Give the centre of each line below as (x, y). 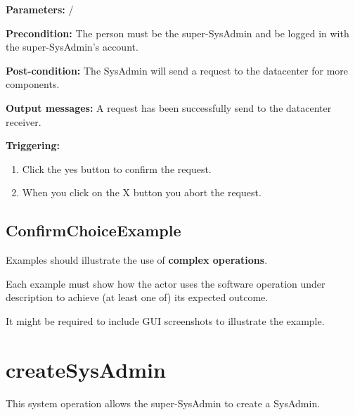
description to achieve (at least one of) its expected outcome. (137, 297)
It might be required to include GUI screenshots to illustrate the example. (165, 320)
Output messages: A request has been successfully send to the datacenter (169, 107)
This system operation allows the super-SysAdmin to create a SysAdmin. (163, 403)
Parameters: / (40, 9)
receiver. (24, 121)
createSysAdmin (86, 369)
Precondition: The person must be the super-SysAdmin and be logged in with (177, 33)
